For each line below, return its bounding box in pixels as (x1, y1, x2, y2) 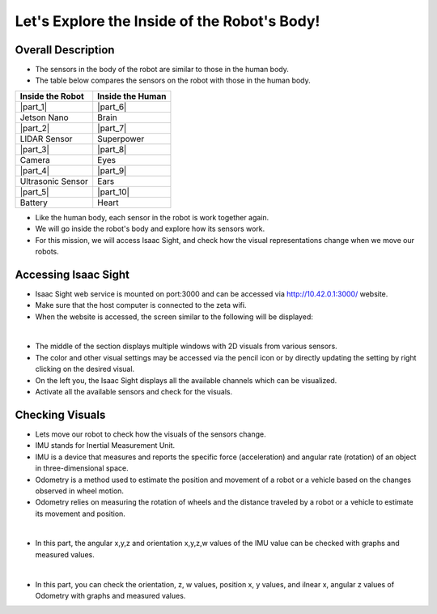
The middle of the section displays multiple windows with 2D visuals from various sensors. (35, 341, 337, 352)
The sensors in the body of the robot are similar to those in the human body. (35, 65, 289, 75)
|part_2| (19, 122, 50, 134)
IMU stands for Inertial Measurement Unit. (35, 441, 176, 450)
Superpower (97, 133, 145, 144)
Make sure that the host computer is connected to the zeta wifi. (35, 301, 247, 310)
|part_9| (97, 164, 127, 176)
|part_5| (19, 186, 49, 198)
